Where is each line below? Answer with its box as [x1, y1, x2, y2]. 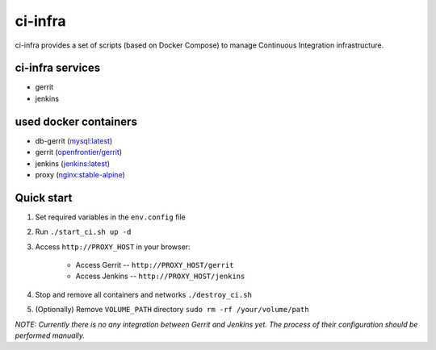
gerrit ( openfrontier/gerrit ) [35, 148, 123, 157]
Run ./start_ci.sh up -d [35, 227, 132, 237]
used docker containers [15, 115, 137, 128]
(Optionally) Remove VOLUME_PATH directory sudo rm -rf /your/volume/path [35, 305, 310, 315]
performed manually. [15, 331, 85, 340]
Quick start [15, 190, 73, 205]
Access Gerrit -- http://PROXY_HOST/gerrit [75, 260, 234, 269]
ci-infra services [15, 61, 101, 75]
